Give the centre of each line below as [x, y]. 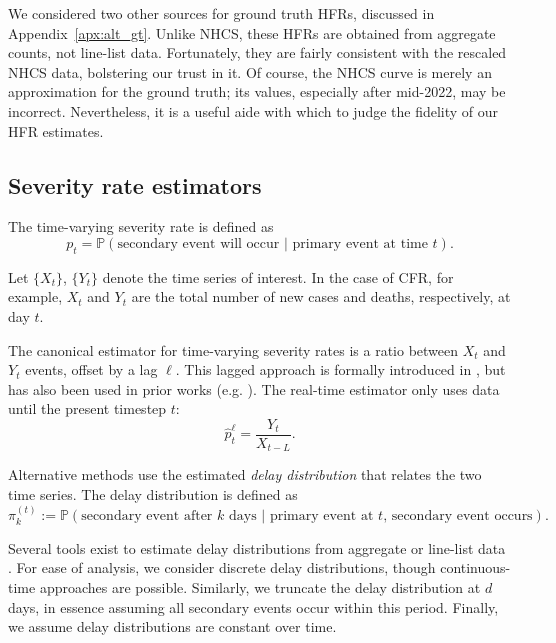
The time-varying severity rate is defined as [141, 226]
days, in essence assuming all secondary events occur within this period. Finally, [253, 606]
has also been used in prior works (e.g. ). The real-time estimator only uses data [254, 388]
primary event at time [360, 243]
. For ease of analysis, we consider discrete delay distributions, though [222, 567]
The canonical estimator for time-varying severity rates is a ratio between [233, 349]
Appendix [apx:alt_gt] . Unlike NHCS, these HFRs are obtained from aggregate [252, 32]
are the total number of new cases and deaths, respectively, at [321, 296]
